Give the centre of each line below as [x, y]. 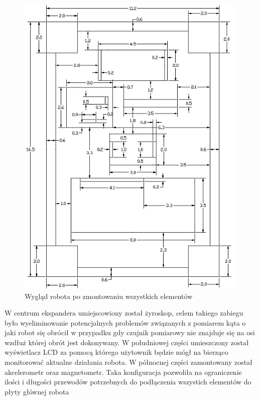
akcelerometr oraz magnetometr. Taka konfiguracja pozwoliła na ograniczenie [123, 372]
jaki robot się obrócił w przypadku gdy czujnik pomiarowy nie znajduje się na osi [130, 332]
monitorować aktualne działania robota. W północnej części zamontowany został [128, 362]
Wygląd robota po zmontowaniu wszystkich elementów [109, 296]
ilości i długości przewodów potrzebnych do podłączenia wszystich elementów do [128, 382]
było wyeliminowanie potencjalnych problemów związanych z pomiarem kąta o [125, 322]
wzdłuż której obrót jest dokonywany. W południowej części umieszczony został [127, 342]
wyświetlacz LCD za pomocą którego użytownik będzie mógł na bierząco [116, 352]
